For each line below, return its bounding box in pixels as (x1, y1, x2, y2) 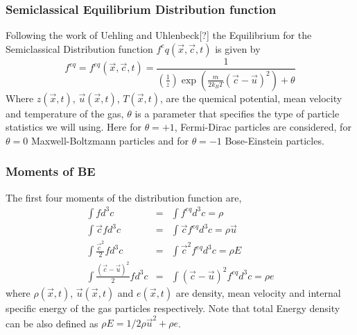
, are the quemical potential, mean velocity (160, 90, 342, 105)
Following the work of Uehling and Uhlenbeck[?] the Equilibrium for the (6, 28, 312, 42)
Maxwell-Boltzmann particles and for (31, 133, 189, 147)
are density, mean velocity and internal (175, 285, 341, 300)
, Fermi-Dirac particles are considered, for (174, 120, 351, 134)
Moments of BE (6, 163, 96, 180)
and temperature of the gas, (6, 106, 124, 120)
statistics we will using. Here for (6, 120, 141, 134)
